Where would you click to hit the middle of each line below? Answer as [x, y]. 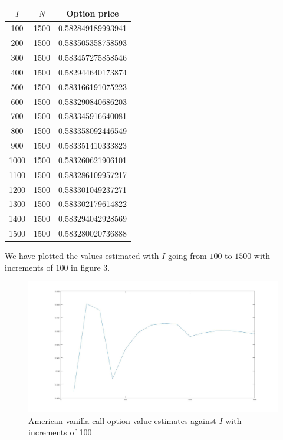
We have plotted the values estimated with [82, 256]
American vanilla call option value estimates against [122, 420]
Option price [93, 13]
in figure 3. [91, 267]
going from [187, 256]
